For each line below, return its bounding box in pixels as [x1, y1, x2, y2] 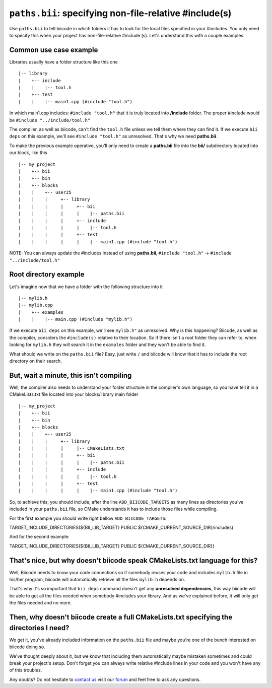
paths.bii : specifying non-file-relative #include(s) [9, 8, 232, 19]
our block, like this [9, 150, 47, 156]
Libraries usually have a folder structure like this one [9, 58, 118, 65]
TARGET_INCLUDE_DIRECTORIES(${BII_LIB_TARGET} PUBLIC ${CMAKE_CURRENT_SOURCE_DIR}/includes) [9, 524, 234, 530]
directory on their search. [9, 358, 62, 364]
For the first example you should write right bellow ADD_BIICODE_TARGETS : [9, 515, 167, 521]
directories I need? [9, 624, 70, 632]
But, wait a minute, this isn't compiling [9, 371, 132, 380]
